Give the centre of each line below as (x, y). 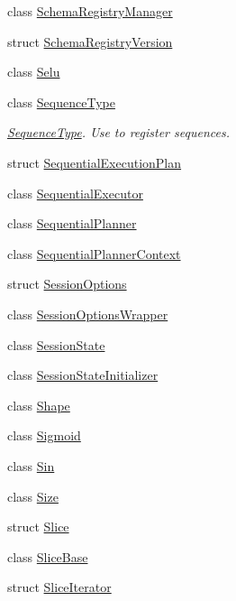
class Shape (39, 405)
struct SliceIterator (59, 587)
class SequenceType (61, 102)
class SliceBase (48, 556)
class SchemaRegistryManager (90, 11)
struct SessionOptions (67, 284)
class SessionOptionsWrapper (88, 314)
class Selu (34, 72)
